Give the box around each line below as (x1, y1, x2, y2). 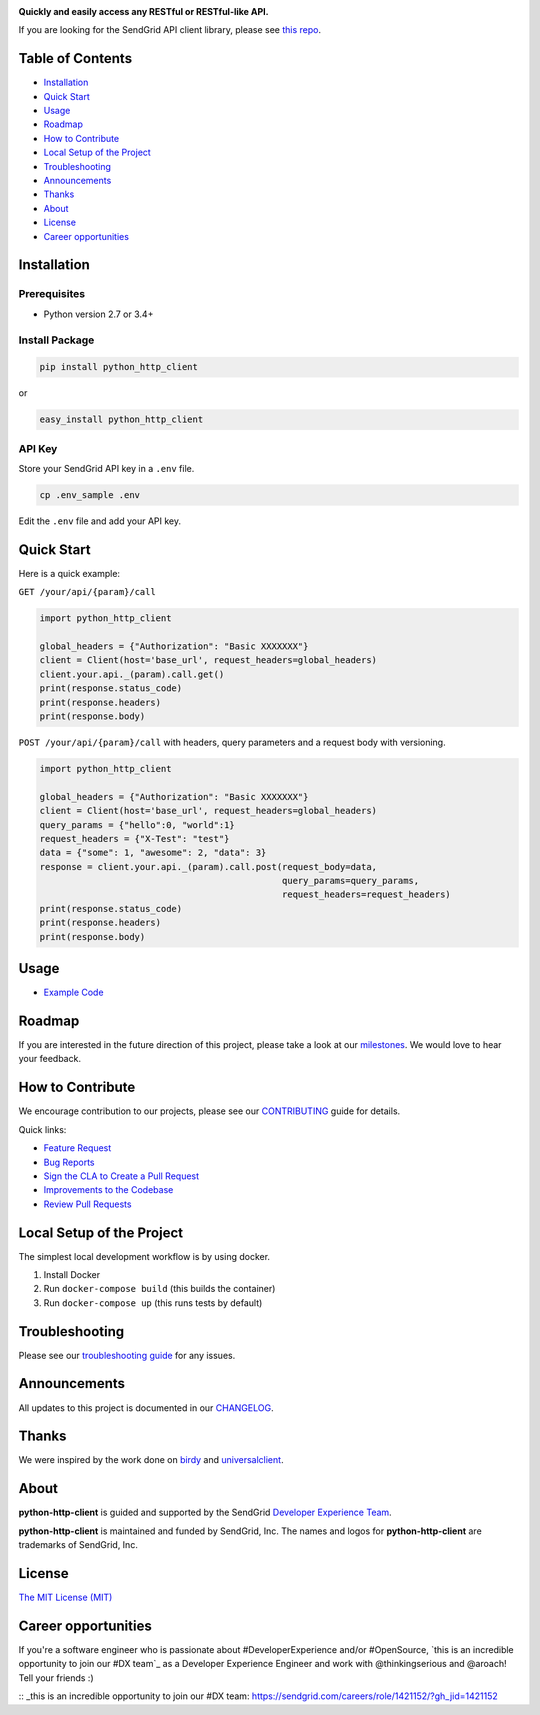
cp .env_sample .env (39, 489, 140, 500)
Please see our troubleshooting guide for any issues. (18, 1349, 236, 1361)
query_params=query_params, (281, 875, 420, 887)
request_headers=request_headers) (281, 889, 452, 900)
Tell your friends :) (18, 1671, 94, 1684)
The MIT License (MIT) (18, 1591, 113, 1604)
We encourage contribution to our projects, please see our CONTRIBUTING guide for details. (18, 1105, 401, 1117)
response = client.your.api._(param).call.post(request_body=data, (39, 861, 378, 872)
